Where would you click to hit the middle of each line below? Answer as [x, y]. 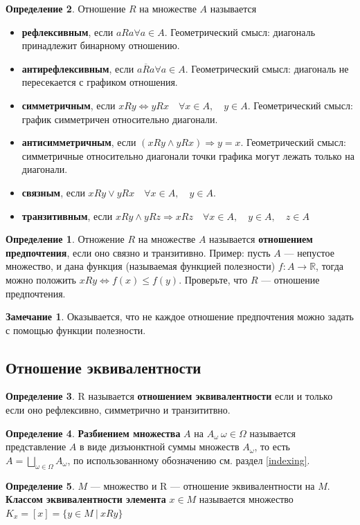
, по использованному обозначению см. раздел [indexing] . [189, 460]
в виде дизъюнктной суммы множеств [160, 446]
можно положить [41, 279]
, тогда [330, 266]
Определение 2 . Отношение [66, 8]
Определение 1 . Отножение [65, 239]
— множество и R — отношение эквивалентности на [202, 485]
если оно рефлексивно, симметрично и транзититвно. [118, 410]
